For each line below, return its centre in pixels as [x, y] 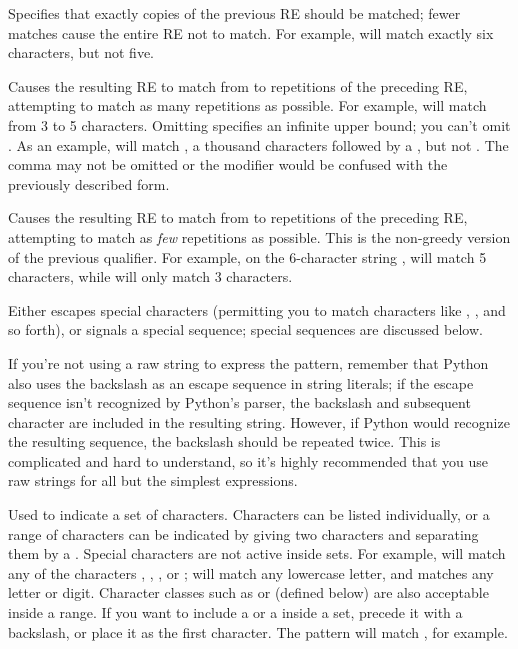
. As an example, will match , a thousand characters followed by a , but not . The [258, 144]
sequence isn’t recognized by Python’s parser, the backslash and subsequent [239, 402]
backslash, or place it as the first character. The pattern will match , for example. [258, 631]
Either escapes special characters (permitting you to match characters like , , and [257, 309]
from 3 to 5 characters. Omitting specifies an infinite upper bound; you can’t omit [259, 124]
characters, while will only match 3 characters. [150, 276]
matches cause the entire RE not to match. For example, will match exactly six [251, 32]
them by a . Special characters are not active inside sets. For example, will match [257, 553]
